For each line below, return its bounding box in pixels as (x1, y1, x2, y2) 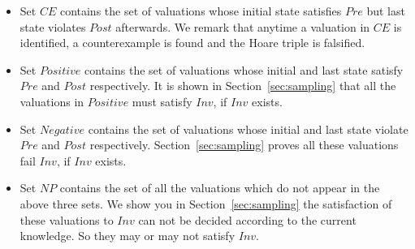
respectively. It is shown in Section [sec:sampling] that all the (89, 77, 396, 94)
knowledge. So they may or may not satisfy (19, 227, 236, 244)
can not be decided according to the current (138, 211, 357, 228)
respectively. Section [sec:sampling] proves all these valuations (89, 136, 399, 153)
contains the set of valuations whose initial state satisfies (59, 2, 342, 19)
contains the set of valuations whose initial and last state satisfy (84, 61, 404, 78)
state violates (19, 18, 86, 35)
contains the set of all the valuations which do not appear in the (59, 179, 380, 196)
